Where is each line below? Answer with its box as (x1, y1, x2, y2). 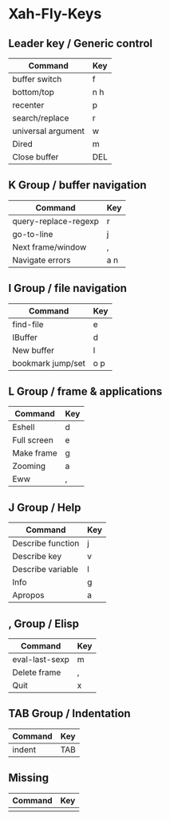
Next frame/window (12, 241, 87, 252)
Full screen (12, 435, 53, 446)
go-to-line (12, 228, 53, 239)
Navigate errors (12, 254, 71, 266)
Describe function (12, 538, 80, 549)
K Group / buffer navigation (8, 179, 147, 192)
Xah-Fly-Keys (8, 5, 102, 23)
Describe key (12, 551, 62, 562)
